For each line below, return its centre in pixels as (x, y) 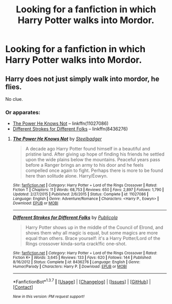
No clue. (14, 99)
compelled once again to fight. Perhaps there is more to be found (94, 170)
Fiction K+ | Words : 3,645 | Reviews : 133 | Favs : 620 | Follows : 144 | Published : (82, 258)
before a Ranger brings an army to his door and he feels (84, 165)
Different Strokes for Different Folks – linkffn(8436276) (70, 129)
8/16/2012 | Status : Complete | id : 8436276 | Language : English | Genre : (77, 262)
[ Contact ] (23, 287)
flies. (14, 87)
